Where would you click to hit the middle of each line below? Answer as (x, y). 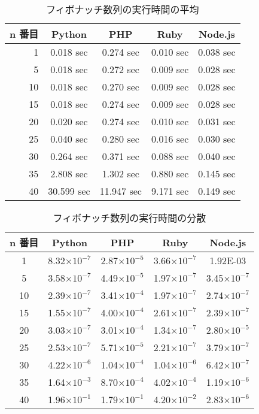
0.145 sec (217, 173)
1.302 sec (121, 173)
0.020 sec (69, 121)
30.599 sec (69, 191)
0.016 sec (170, 139)
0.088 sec (170, 156)
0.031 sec (217, 121)
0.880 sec (170, 173)
